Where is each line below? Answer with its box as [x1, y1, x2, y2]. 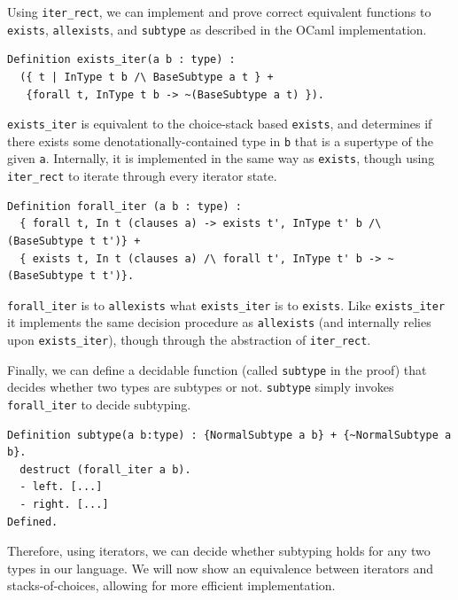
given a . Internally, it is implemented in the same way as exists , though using [7, 149, 435, 168]
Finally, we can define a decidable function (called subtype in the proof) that [7, 360, 427, 378]
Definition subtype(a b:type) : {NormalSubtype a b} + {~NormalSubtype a [7, 428, 452, 441]
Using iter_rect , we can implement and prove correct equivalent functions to [7, 3, 431, 20]
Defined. [7, 515, 58, 528]
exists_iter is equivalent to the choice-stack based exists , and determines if [7, 114, 432, 133]
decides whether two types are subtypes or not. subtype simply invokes [7, 378, 394, 396]
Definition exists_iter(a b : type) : [7, 53, 236, 66]
